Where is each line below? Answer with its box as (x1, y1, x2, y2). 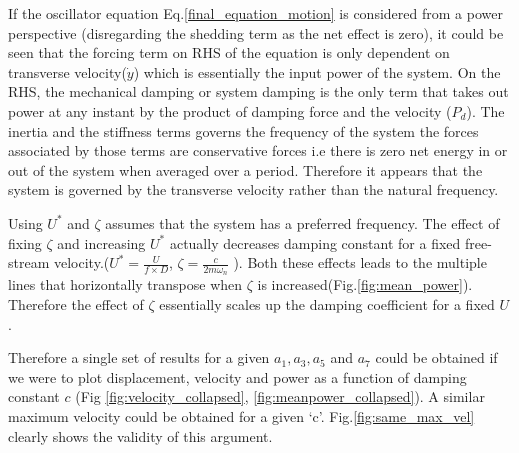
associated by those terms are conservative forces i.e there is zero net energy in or (8, 140, 508, 161)
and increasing (57, 232, 146, 253)
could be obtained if (375, 347, 498, 368)
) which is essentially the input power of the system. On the (133, 61, 501, 82)
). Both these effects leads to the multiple (233, 252, 487, 273)
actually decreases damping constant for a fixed (169, 232, 461, 253)
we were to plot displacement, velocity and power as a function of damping (8, 366, 467, 387)
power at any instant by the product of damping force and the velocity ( (8, 100, 452, 121)
